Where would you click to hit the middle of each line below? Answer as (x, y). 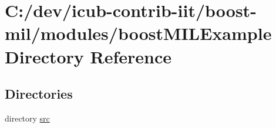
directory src (27, 118)
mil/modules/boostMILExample (138, 33)
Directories (39, 94)
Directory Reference (88, 56)
